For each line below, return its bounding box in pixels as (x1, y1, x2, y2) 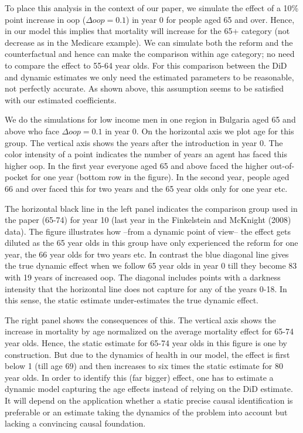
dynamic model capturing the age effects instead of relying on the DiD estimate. (5, 383, 293, 395)
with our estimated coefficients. (5, 93, 117, 106)
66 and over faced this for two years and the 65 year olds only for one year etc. (5, 182, 288, 194)
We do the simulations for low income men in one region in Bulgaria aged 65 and (5, 113, 296, 126)
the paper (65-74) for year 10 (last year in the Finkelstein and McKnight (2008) (5, 214, 291, 226)
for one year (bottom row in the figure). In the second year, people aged (30, 171, 290, 183)
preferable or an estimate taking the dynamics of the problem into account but (5, 405, 288, 418)
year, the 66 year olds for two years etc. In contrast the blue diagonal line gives (5, 248, 289, 260)
